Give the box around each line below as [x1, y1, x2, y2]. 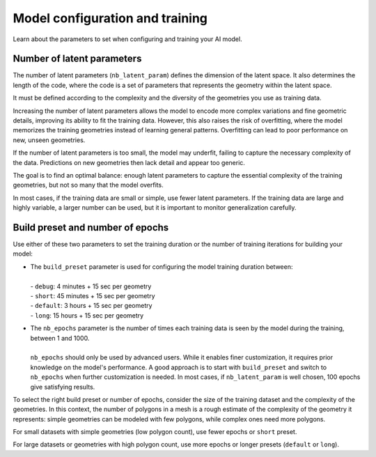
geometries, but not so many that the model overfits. [13, 181, 164, 189]
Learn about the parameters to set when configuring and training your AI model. [13, 35, 243, 43]
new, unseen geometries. [13, 136, 86, 144]
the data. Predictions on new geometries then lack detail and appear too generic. [13, 158, 245, 166]
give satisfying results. [30, 382, 95, 391]
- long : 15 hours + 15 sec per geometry [30, 311, 144, 320]
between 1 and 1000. [30, 334, 90, 342]
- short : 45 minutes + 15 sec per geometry [30, 292, 156, 300]
